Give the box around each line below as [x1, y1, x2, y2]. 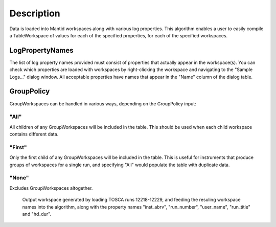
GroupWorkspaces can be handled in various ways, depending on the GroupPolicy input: [9, 100, 196, 107]
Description [9, 8, 61, 19]
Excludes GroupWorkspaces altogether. [9, 185, 93, 191]
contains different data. [9, 131, 59, 138]
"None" [9, 174, 29, 181]
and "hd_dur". [22, 211, 51, 217]
